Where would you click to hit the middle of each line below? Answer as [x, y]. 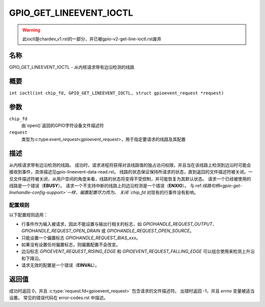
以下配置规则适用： [28, 215]
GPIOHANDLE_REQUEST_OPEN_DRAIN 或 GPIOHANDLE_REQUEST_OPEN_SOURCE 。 [108, 231]
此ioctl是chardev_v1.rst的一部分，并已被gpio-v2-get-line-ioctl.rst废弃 [92, 39]
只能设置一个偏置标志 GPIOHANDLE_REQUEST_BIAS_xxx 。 [81, 238]
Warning [31, 30]
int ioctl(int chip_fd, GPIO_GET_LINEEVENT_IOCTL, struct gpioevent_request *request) [117, 93]
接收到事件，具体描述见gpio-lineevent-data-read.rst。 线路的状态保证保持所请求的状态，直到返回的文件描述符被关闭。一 [131, 172]
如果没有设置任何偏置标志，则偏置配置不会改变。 [71, 245]
